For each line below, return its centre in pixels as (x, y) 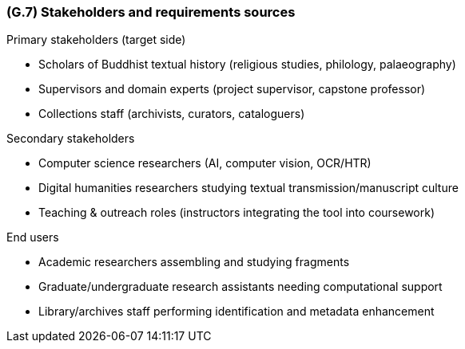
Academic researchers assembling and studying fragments (194, 262)
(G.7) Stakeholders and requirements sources (151, 12)
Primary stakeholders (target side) (96, 40)
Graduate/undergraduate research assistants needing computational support (240, 287)
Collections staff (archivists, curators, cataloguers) (172, 114)
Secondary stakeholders (71, 139)
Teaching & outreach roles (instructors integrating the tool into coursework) (237, 213)
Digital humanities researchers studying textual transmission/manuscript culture (248, 188)
